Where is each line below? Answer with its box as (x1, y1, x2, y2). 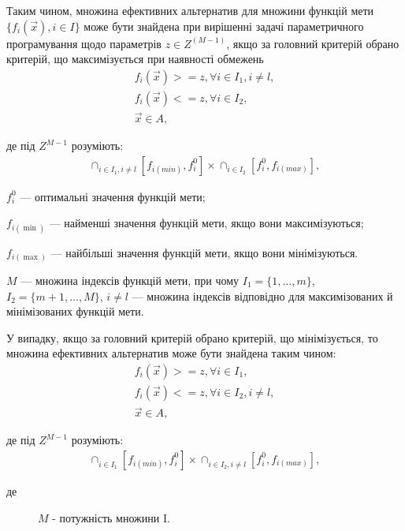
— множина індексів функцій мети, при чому (20, 272, 240, 289)
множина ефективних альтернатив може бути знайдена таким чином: (6, 345, 336, 361)
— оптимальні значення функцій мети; (20, 188, 206, 204)
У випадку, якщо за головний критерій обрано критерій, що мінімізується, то (6, 329, 378, 346)
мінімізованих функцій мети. (6, 303, 144, 320)
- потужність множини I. (52, 509, 170, 525)
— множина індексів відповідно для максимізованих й (132, 287, 393, 304)
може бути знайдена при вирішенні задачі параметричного (84, 17, 364, 34)
